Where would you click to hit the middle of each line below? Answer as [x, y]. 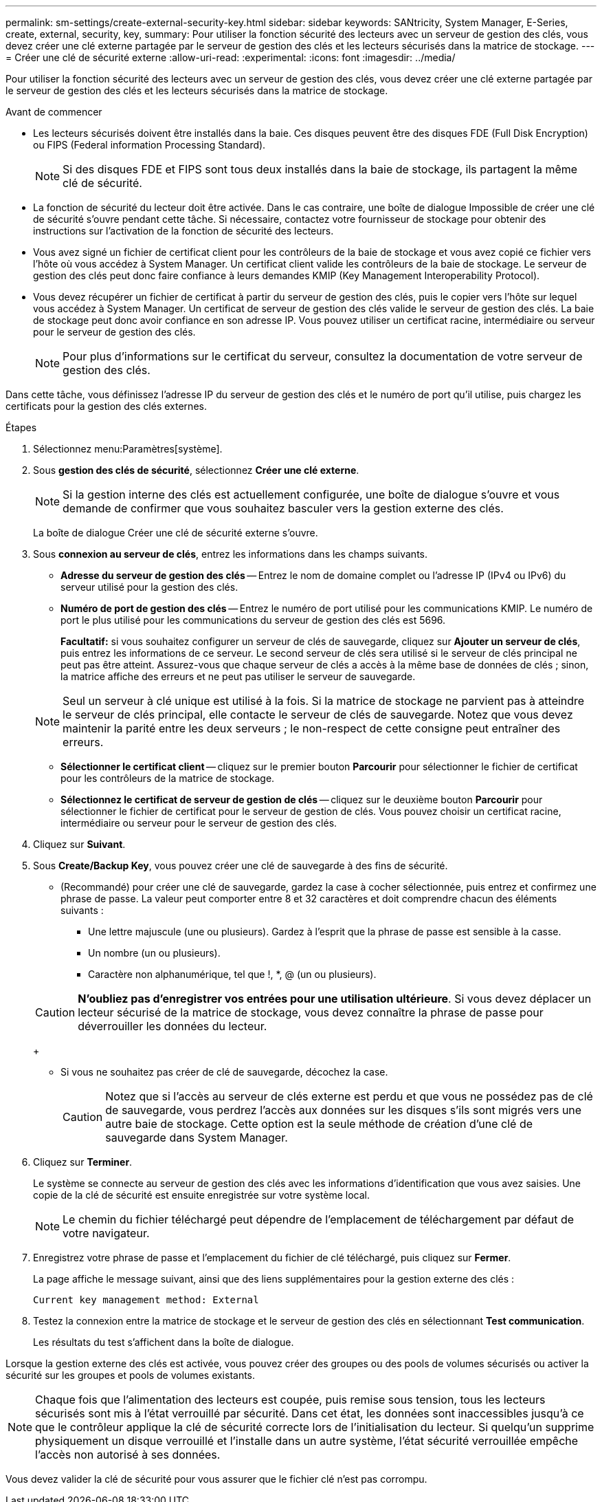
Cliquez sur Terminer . [83, 1162]
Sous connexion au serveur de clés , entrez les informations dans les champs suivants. [231, 554]
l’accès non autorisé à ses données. [128, 1455]
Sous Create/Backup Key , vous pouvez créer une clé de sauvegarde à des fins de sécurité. [241, 866]
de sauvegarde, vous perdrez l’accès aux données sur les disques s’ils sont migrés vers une [344, 1110]
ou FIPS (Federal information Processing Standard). [149, 145]
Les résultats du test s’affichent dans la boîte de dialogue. [164, 1342]
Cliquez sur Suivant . [79, 844]
